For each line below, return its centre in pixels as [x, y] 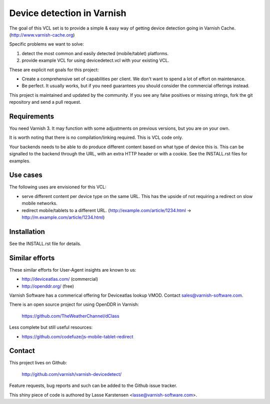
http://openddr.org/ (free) [48, 286]
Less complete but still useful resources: [51, 327]
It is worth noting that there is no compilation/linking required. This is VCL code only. [96, 137]
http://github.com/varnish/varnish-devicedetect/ [72, 374]
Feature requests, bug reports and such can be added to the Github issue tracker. [93, 385]
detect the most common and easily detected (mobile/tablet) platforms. [95, 53]
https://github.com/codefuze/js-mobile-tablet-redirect [77, 336]
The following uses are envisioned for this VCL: [58, 187]
